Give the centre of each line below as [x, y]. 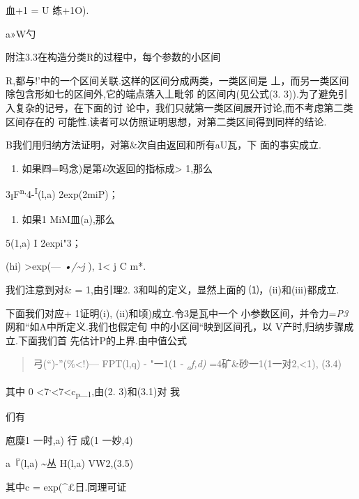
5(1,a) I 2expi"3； [44, 242]
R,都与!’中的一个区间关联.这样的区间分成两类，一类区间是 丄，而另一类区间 [177, 80]
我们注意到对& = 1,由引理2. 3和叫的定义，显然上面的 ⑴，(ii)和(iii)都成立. [173, 289]
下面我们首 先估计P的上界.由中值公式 [102, 340]
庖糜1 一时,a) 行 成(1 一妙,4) [69, 439]
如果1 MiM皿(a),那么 [68, 219]
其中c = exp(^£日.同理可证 [66, 486]
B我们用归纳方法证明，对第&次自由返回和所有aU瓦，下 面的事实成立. [163, 145]
